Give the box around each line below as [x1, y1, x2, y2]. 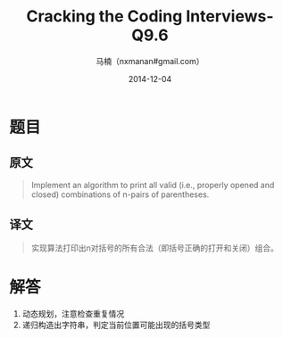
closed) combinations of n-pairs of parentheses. [30, 189, 210, 200]
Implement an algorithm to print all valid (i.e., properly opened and [30, 179, 275, 190]
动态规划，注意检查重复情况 [21, 308, 125, 318]
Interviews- [186, 6, 274, 27]
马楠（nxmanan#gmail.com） [96, 55, 204, 66]
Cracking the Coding [26, 6, 183, 27]
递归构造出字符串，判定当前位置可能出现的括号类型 [21, 319, 211, 330]
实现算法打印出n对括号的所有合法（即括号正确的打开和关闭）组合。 [30, 243, 279, 253]
